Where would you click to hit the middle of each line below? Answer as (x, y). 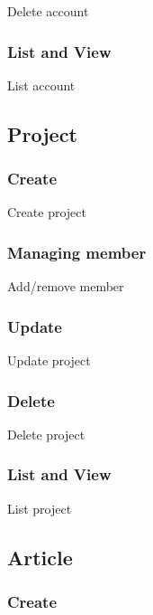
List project (40, 508)
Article (40, 557)
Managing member (77, 252)
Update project (49, 360)
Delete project (46, 434)
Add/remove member (66, 286)
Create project (47, 212)
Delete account (48, 11)
